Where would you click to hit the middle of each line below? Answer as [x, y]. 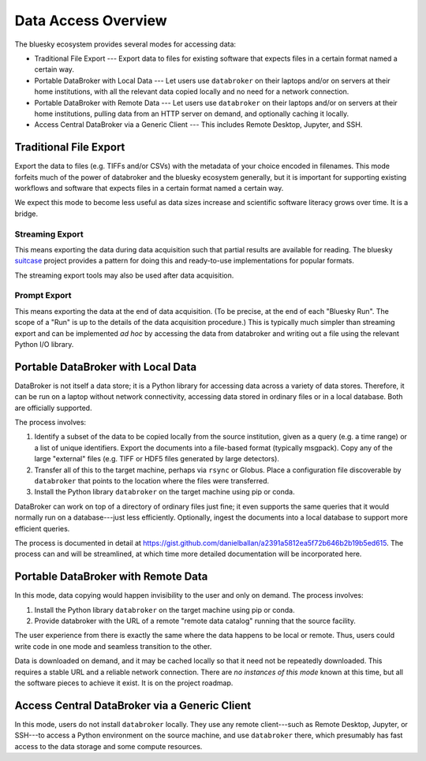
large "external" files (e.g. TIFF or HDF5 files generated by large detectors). [157, 459]
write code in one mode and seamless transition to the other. [113, 646]
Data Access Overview [91, 21]
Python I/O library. [44, 344]
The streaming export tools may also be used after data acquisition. [124, 275]
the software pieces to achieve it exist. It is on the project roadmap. [124, 683]
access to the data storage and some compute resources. [108, 746]
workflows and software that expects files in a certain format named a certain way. [149, 188]
